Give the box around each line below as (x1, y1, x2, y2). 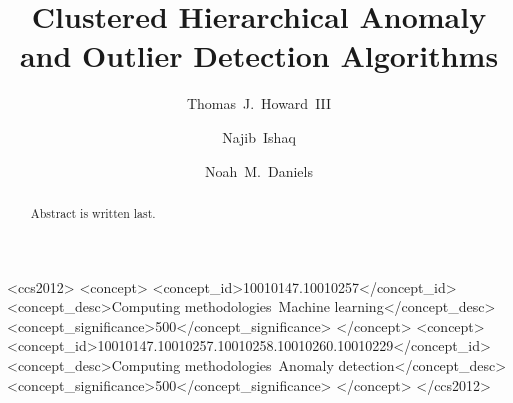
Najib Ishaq (222, 126, 296, 147)
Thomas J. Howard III (186, 93, 332, 114)
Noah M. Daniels (204, 160, 313, 181)
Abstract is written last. (30, 204, 156, 221)
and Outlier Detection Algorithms (19, 35, 499, 76)
